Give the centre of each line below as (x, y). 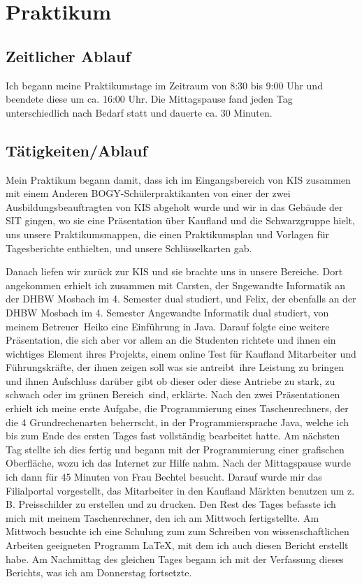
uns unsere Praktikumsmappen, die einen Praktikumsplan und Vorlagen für (167, 234)
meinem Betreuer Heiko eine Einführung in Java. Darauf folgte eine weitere (168, 326)
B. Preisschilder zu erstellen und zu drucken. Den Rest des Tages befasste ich (171, 504)
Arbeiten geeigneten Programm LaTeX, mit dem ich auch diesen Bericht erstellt (177, 545)
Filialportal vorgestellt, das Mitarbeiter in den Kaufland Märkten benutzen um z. (180, 490)
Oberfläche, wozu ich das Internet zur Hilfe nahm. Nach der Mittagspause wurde (178, 463)
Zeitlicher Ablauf (68, 56)
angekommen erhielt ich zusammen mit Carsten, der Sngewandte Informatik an (176, 285)
